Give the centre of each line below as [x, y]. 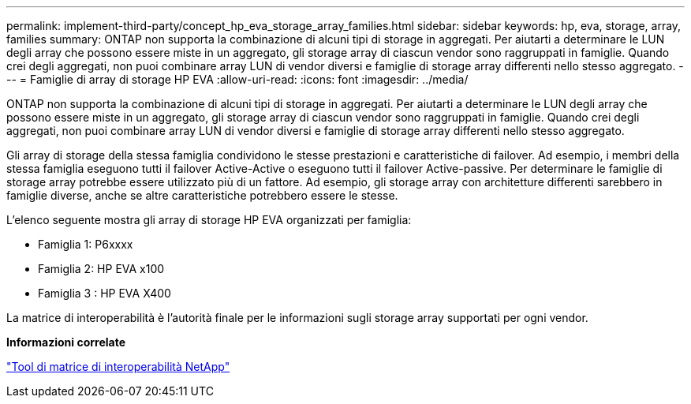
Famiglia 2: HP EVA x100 [101, 269]
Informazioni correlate [66, 342]
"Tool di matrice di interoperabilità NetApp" [118, 367]
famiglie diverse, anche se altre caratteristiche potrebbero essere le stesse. [202, 195]
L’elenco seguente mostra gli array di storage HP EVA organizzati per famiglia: [209, 220]
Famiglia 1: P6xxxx [86, 244]
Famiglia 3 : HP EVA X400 [105, 293]
